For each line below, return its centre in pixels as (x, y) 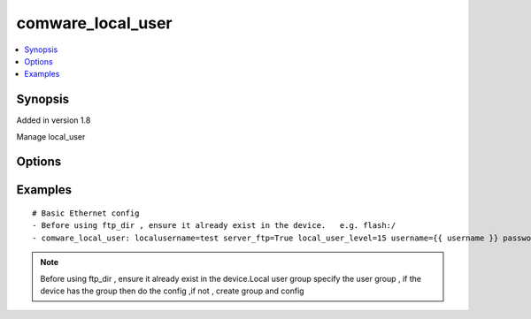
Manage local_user (51, 136)
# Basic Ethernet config (86, 213)
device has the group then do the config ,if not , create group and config (172, 291)
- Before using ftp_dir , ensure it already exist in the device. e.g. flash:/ (214, 226)
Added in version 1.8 (54, 120)
